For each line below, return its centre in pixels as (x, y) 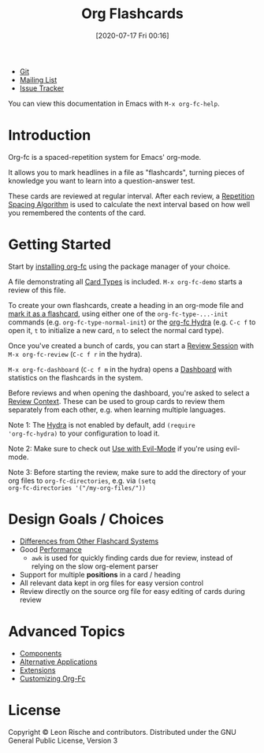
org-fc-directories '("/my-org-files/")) (77, 488)
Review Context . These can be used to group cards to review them (117, 401)
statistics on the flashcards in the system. (76, 377)
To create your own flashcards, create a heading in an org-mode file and (126, 305)
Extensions (37, 670)
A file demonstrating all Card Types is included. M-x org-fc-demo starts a (125, 281)
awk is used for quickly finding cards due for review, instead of (132, 558)
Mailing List (38, 80)
